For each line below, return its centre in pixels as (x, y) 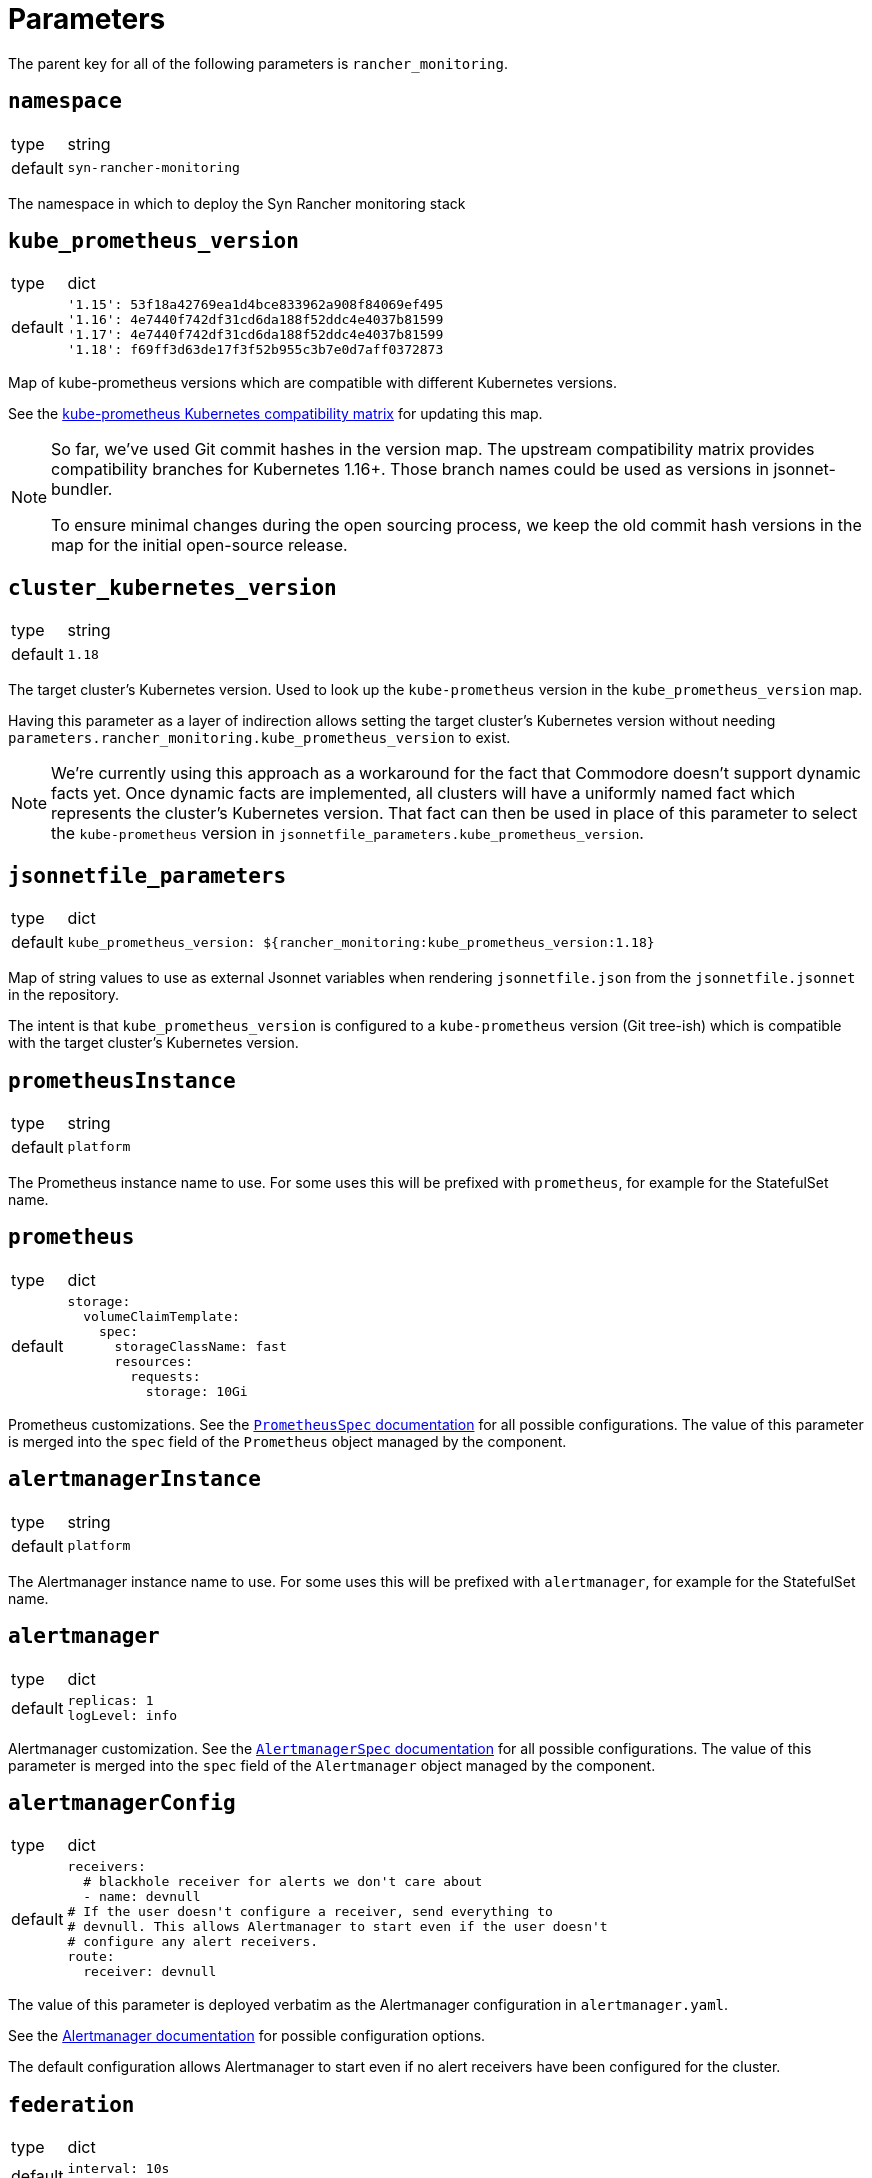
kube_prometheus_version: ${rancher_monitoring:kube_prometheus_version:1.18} (361, 942)
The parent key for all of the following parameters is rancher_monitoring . (258, 63)
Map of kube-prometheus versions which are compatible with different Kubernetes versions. (312, 383)
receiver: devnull (150, 1972)
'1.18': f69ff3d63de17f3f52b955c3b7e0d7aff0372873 (255, 350)
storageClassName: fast (200, 1346)
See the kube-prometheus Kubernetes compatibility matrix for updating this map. (275, 414)
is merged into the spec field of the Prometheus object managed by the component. (287, 1441)
